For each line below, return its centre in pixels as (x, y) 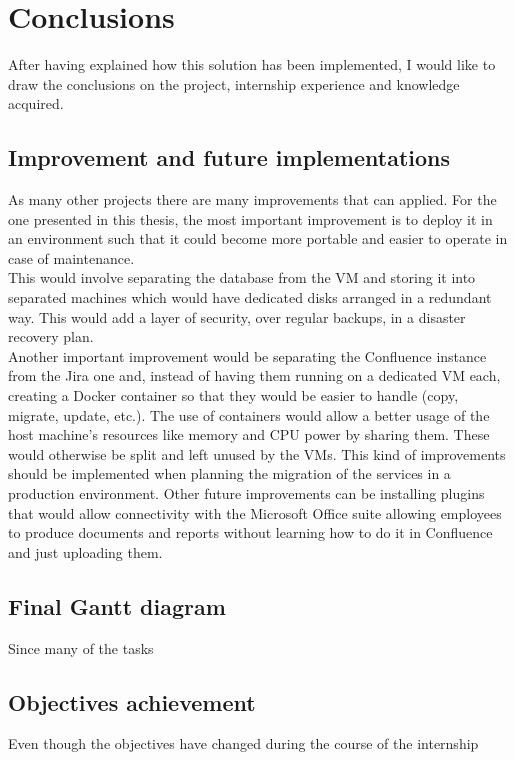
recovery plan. (51, 336)
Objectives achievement (132, 701)
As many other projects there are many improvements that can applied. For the (252, 199)
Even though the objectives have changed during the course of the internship (243, 743)
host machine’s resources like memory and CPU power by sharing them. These (249, 434)
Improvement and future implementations (229, 157)
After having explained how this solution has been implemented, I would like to (252, 64)
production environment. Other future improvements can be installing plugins (246, 493)
